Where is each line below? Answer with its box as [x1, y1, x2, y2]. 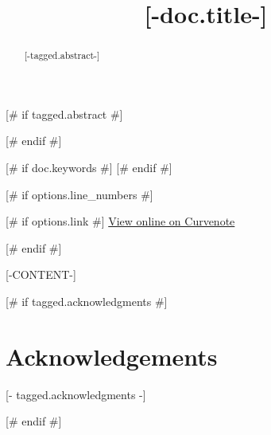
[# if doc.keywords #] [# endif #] [6, 159, 172, 176]
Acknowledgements [6, 339, 218, 372]
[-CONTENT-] [6, 266, 76, 283]
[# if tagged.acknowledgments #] [6, 292, 168, 309]
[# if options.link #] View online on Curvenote [6, 213, 235, 229]
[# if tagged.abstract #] [6, 105, 123, 122]
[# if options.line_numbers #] [6, 186, 153, 202]
